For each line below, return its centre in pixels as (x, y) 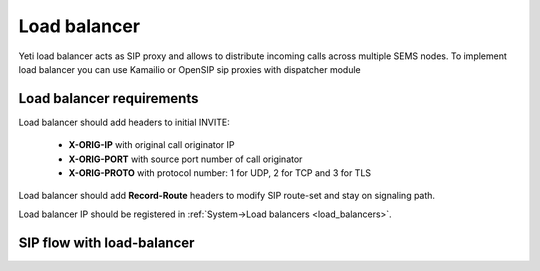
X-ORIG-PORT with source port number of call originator (185, 159)
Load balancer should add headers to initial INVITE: (124, 122)
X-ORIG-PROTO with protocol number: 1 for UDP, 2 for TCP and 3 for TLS (220, 173)
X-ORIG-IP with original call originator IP (151, 145)
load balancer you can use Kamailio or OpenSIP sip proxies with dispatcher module (189, 69)
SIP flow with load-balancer (106, 242)
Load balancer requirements (108, 98)
